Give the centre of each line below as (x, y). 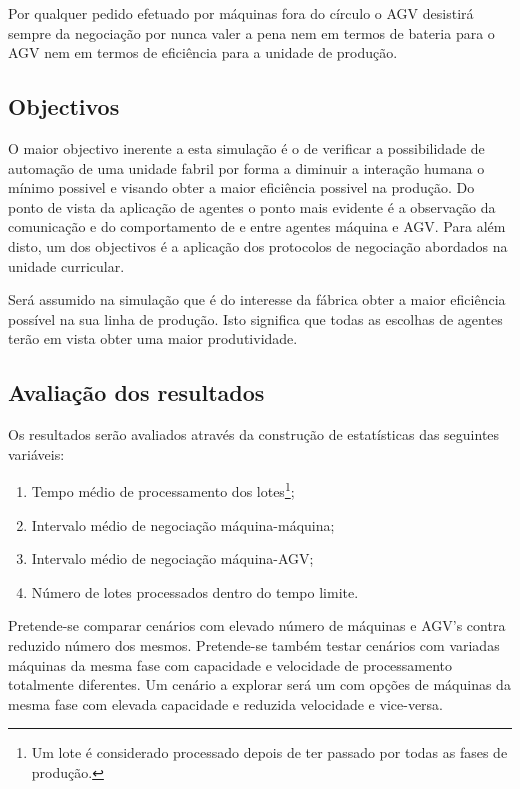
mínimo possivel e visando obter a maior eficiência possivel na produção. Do (241, 187)
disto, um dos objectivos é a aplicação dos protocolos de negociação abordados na (258, 245)
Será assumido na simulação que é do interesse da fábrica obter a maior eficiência (257, 299)
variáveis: (36, 453)
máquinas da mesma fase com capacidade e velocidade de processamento (230, 664)
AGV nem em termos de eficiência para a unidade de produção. (203, 52)
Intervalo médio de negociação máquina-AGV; (172, 558)
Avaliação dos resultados (136, 392)
